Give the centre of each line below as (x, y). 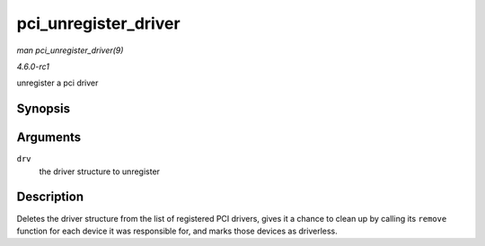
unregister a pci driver (57, 83)
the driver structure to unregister (100, 171)
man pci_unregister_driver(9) (70, 50)
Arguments (49, 138)
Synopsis (44, 109)
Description (50, 197)
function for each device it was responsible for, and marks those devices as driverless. (177, 231)
